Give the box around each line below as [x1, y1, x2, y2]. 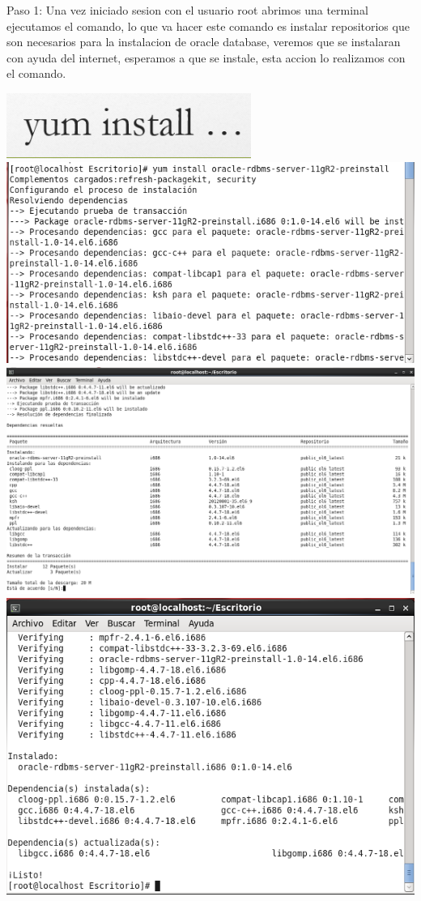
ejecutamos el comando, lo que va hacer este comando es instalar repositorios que [6, 17, 410, 34]
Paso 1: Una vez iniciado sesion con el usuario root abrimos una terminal [6, 2, 368, 18]
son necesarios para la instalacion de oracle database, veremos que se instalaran [6, 33, 401, 50]
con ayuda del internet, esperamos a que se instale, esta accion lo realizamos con [6, 49, 406, 66]
